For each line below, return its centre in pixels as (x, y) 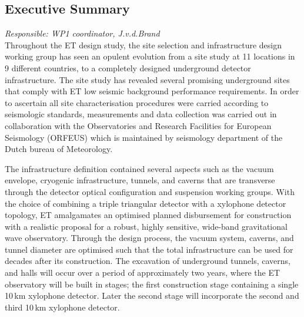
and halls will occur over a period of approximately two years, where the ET (143, 273)
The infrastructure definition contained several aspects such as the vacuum (139, 168)
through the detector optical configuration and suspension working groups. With (150, 191)
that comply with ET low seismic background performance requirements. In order (152, 91)
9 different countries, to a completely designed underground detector (128, 67)
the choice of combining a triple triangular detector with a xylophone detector (146, 203)
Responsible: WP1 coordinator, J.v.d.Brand (82, 33)
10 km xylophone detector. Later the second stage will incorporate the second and (152, 295)
